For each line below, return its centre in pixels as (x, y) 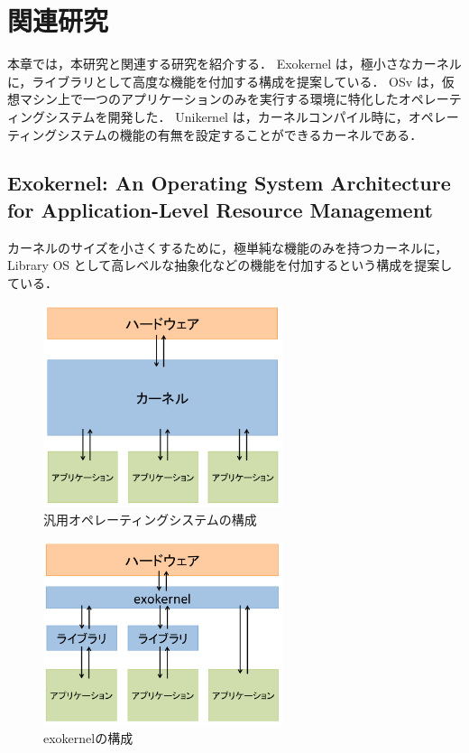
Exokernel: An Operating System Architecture (229, 183)
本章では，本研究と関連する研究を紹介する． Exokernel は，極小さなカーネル (234, 64)
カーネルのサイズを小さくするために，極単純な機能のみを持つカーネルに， (228, 247)
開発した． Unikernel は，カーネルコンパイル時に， (258, 116)
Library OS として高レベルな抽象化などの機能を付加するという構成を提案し (230, 265)
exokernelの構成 (88, 737)
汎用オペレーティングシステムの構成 (150, 520)
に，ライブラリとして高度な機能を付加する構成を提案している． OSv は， (225, 81)
